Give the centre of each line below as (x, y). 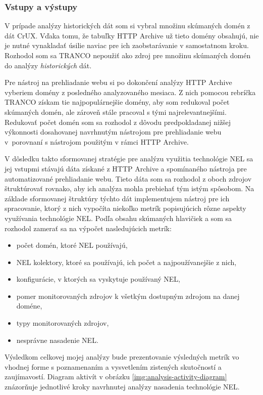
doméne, (29, 306)
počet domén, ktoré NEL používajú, (72, 245)
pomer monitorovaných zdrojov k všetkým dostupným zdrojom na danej (128, 296)
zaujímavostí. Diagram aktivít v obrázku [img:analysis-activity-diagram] (116, 377)
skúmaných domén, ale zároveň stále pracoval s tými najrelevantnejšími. (116, 112)
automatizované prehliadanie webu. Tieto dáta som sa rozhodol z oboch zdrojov (128, 178)
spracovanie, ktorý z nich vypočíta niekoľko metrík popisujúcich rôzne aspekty (125, 208)
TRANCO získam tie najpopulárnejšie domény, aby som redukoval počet (117, 102)
